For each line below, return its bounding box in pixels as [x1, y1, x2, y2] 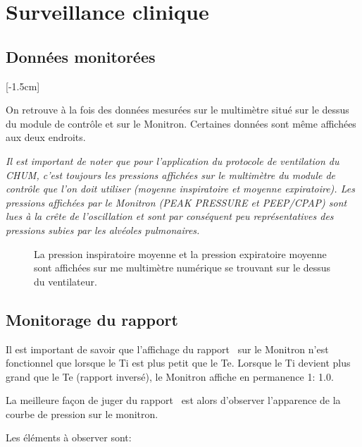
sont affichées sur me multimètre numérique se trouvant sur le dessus [34, 260, 331, 275]
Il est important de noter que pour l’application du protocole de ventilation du [6, 153, 339, 168]
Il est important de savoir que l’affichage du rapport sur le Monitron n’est [6, 341, 329, 356]
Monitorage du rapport [6, 308, 178, 330]
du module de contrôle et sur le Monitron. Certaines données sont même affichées [6, 116, 356, 130]
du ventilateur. [34, 274, 97, 288]
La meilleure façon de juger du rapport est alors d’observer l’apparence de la [6, 393, 341, 408]
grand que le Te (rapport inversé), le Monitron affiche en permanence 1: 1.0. [6, 369, 334, 384]
